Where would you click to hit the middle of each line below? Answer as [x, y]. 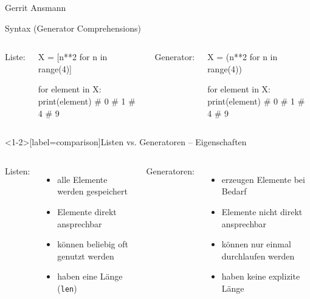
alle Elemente [82, 179]
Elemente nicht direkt [262, 211]
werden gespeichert [92, 191]
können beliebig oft [93, 244]
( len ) [67, 288]
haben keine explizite [261, 276]
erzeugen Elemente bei [263, 179]
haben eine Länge [90, 276]
